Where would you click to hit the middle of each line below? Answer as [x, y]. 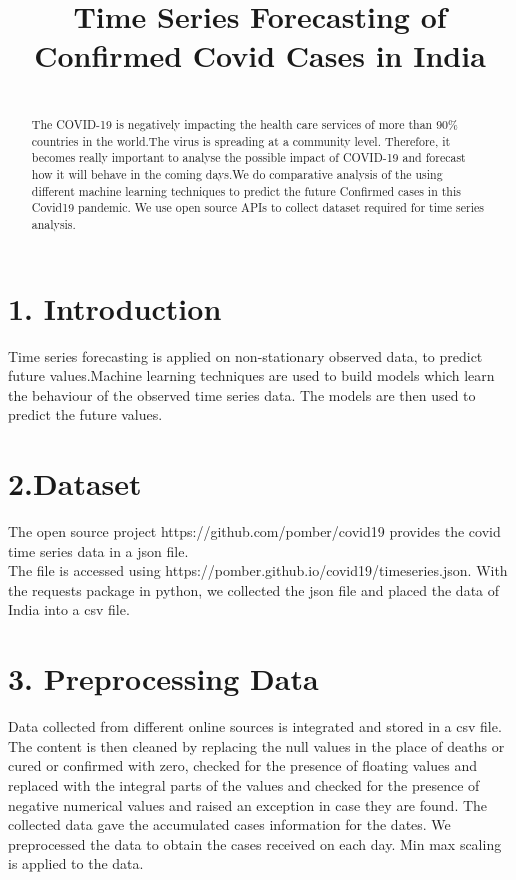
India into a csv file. [69, 609]
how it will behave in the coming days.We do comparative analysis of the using [237, 173]
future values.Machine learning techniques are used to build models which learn [251, 375]
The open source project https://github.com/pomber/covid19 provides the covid [254, 531]
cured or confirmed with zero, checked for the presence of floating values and [242, 765]
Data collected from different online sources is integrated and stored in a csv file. [255, 726]
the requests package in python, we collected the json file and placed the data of [254, 589]
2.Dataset [75, 483]
